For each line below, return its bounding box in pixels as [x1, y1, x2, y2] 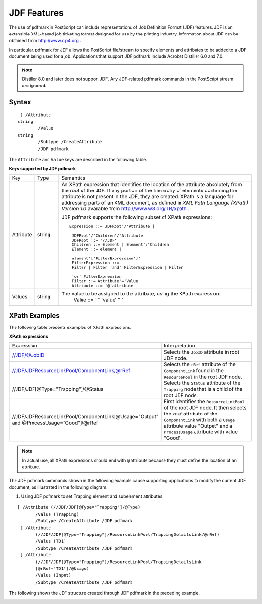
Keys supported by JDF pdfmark [9, 166, 76, 172]
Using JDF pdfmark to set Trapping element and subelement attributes [21, 493, 163, 499]
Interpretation [164, 343, 195, 349]
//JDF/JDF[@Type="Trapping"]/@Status [12, 386, 104, 393]
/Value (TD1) [35, 538, 66, 544]
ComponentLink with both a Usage [164, 416, 235, 423]
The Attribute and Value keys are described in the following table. [9, 157, 147, 163]
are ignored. [22, 83, 47, 88]
